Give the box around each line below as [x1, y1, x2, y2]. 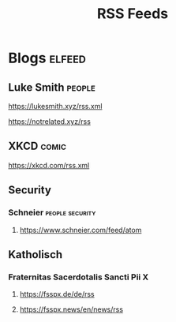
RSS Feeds [96, 5, 168, 23]
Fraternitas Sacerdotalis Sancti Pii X [8, 271, 149, 283]
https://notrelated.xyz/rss [8, 117, 91, 126]
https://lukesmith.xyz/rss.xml [8, 102, 103, 110]
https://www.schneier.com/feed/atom [19, 225, 142, 234]
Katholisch [8, 248, 63, 261]
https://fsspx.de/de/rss [19, 290, 95, 299]
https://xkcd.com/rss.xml [8, 160, 90, 170]
